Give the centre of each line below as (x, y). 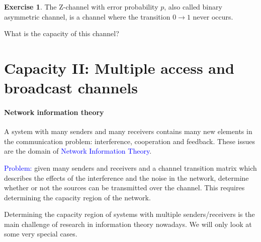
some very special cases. (41, 234)
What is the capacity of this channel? (62, 33)
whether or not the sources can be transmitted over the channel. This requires (124, 188)
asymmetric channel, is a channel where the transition (87, 16)
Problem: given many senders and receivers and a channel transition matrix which (130, 167)
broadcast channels (71, 88)
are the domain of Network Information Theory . (78, 151)
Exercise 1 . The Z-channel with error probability (81, 7)
